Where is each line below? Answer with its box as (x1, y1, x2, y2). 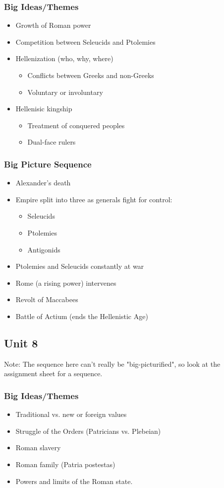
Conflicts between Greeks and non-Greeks (27, 70, 154, 80)
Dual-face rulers (27, 137, 76, 147)
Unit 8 (4, 335, 38, 350)
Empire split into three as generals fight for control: (15, 194, 172, 204)
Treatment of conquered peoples (27, 120, 125, 130)
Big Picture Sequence (4, 158, 92, 170)
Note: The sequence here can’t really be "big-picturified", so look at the (4, 358, 221, 369)
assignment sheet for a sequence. (4, 368, 103, 379)
